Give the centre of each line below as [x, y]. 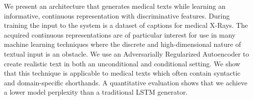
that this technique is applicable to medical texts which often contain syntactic [122, 73]
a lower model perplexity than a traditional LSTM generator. [96, 92]
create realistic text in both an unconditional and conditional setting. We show [122, 63]
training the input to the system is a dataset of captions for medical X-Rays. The [126, 25]
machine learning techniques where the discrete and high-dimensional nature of [123, 44]
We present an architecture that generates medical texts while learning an [115, 6]
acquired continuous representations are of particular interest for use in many [120, 34]
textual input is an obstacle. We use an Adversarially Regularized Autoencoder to [126, 53]
